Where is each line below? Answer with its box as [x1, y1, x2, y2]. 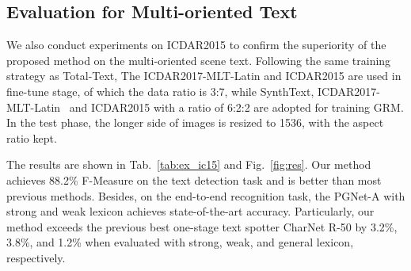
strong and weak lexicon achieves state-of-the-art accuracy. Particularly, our [6, 203, 375, 219]
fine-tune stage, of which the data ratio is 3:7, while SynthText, [6, 82, 314, 99]
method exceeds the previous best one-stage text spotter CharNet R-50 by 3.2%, [6, 218, 398, 235]
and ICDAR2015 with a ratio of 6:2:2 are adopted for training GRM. [69, 98, 404, 115]
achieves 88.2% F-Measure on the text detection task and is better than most [6, 171, 382, 188]
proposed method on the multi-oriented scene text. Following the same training [6, 52, 391, 68]
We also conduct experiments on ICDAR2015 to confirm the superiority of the [6, 36, 386, 53]
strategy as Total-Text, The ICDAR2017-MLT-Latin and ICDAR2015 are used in [6, 67, 401, 84]
